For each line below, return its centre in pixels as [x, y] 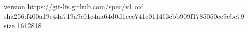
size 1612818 [23, 25]
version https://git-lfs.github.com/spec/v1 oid [74, 6]
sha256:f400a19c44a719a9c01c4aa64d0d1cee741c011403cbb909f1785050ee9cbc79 [124, 16]
